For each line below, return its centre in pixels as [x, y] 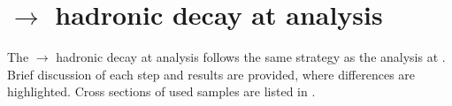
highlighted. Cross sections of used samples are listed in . [161, 91]
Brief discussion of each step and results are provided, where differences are [211, 74]
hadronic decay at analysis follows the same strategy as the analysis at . [251, 57]
